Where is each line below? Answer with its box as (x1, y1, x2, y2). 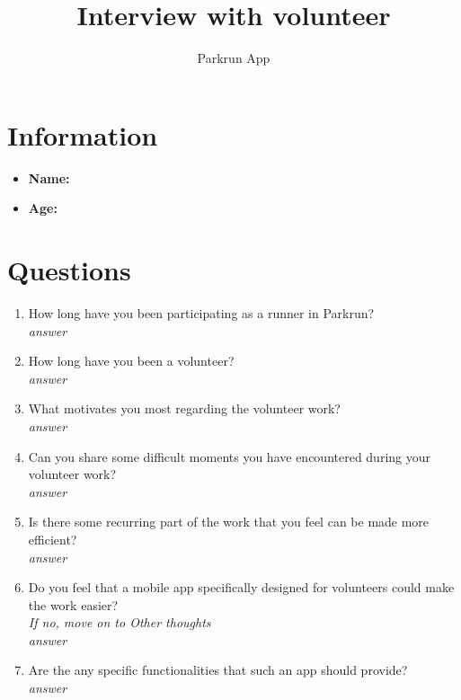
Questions (7, 252, 131, 288)
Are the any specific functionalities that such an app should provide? (28, 660, 408, 679)
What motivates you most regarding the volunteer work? (28, 399, 341, 418)
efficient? (28, 529, 77, 548)
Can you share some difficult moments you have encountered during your (28, 447, 430, 465)
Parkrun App (197, 49, 270, 67)
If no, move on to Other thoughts (28, 613, 211, 632)
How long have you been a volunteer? (28, 351, 235, 370)
